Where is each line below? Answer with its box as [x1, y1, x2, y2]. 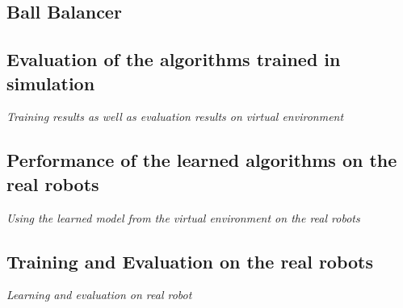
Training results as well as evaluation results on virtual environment [6, 108, 344, 125]
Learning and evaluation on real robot [6, 286, 192, 303]
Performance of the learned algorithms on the [6, 148, 397, 173]
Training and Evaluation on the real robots [6, 248, 374, 273]
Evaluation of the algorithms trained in [6, 47, 341, 72]
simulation [6, 70, 95, 95]
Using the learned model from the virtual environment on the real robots [6, 209, 360, 226]
